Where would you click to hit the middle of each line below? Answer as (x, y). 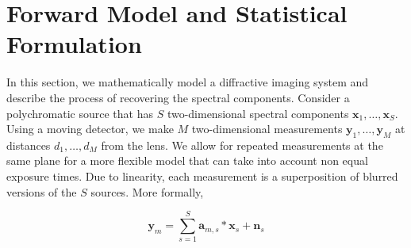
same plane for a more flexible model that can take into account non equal (187, 160)
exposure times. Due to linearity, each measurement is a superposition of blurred (202, 176)
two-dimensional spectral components (258, 113)
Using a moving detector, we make (90, 129)
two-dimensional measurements (267, 129)
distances (29, 145)
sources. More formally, (147, 191)
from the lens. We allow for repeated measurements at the (242, 145)
